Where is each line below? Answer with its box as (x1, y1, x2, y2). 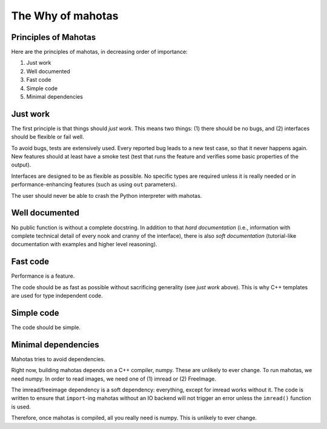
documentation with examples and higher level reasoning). (11, 241, 157, 248)
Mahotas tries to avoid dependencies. (11, 355, 105, 362)
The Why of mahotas (11, 9, 119, 22)
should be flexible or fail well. (11, 133, 84, 140)
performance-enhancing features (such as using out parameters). (11, 181, 177, 188)
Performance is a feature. (11, 272, 75, 280)
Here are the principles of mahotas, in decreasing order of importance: (11, 48, 188, 56)
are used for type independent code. (11, 292, 103, 300)
